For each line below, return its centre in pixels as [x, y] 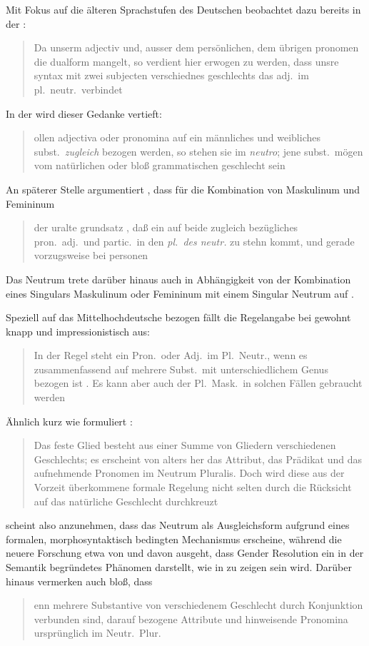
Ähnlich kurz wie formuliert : [69, 421]
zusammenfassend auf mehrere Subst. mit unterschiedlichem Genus [181, 369]
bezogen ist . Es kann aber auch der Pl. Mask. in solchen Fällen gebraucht [198, 383]
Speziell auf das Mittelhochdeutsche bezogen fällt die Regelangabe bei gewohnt [178, 317]
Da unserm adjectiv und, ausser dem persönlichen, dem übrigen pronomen [196, 47]
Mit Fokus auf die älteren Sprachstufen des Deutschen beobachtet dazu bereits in [183, 9]
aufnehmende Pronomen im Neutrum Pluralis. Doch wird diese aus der [189, 473]
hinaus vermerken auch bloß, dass [79, 581]
